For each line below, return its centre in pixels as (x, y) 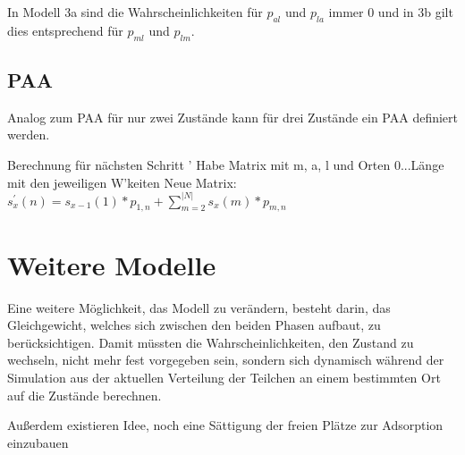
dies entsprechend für (65, 30)
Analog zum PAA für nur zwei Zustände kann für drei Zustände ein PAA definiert (233, 117)
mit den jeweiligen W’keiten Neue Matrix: (122, 182)
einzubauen (38, 442)
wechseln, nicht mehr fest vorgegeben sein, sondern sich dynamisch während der (226, 360)
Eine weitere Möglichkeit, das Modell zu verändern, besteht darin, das (199, 307)
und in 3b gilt (415, 12)
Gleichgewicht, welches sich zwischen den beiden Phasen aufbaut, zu (194, 325)
